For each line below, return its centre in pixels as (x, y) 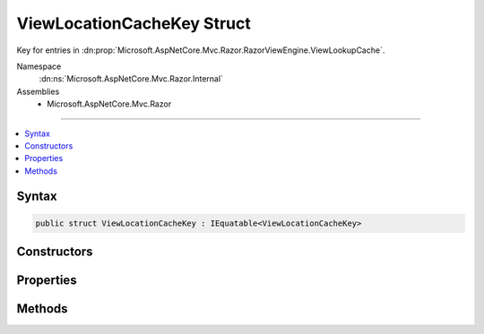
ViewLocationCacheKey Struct (134, 23)
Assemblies (38, 91)
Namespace (39, 66)
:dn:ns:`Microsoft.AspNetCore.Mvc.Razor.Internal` (131, 79)
